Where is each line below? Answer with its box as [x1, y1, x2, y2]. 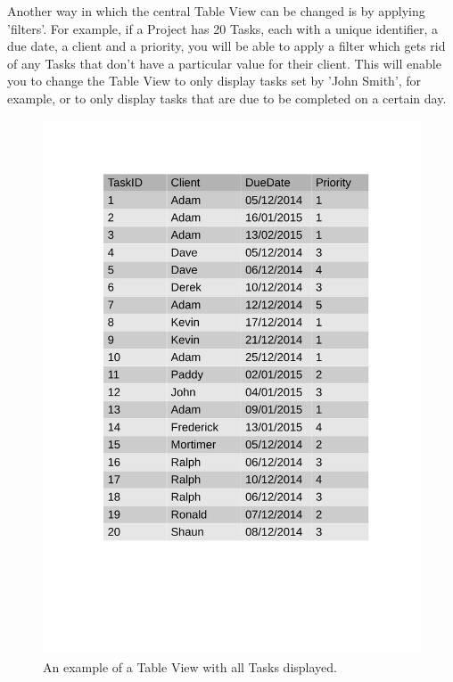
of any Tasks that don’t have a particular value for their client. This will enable [7, 53, 441, 72]
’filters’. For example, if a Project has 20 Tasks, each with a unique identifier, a [7, 19, 439, 37]
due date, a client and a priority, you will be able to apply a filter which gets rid [7, 37, 446, 55]
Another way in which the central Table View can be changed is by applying [7, 2, 425, 20]
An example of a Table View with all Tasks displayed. [43, 658, 337, 677]
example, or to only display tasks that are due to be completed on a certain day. [7, 88, 447, 107]
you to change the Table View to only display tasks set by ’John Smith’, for [7, 71, 422, 90]
